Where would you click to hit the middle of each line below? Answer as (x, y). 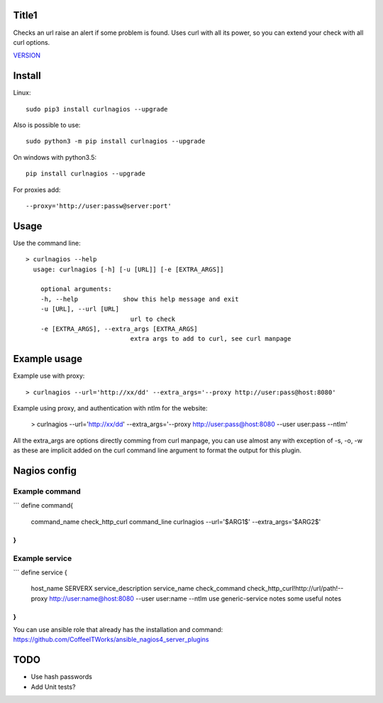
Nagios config (45, 471)
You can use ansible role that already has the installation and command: (118, 630)
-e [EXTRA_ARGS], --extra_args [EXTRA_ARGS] (119, 329)
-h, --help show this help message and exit (139, 299)
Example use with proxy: (49, 376)
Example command (47, 491)
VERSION (27, 55)
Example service (43, 558)
